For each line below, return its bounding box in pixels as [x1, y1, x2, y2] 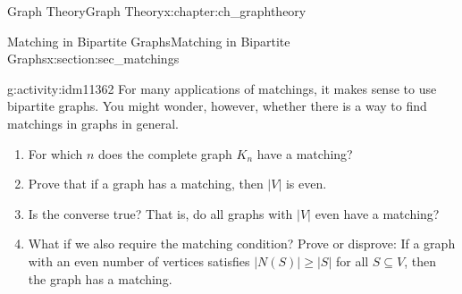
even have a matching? [315, 204, 440, 223]
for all [335, 251, 369, 270]
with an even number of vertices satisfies [28, 251, 250, 270]
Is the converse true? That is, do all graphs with [28, 204, 293, 223]
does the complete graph [98, 144, 232, 163]
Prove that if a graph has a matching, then [28, 174, 264, 193]
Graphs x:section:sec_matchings [7, 49, 180, 68]
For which [28, 144, 83, 163]
